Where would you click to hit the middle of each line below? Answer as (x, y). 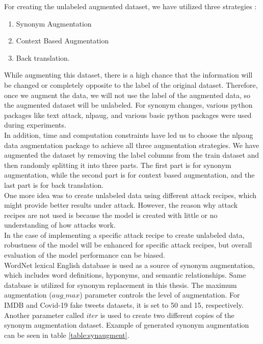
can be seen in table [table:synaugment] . (67, 335)
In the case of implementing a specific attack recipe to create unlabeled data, (124, 235)
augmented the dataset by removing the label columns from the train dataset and (132, 155)
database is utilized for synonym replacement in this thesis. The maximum (121, 285)
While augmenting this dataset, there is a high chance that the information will (128, 75)
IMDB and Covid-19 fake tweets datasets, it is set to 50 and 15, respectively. (124, 305)
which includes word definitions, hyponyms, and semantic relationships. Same (125, 275)
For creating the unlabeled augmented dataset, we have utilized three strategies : (130, 6)
